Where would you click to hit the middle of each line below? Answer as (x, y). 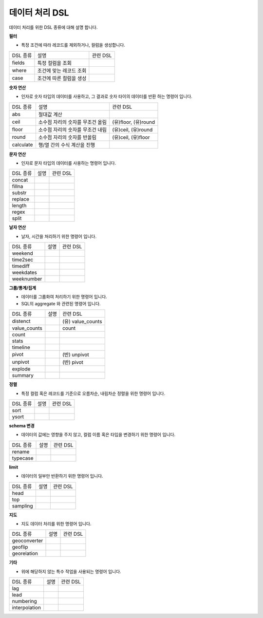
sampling (22, 506)
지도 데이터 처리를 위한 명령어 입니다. (56, 524)
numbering (25, 601)
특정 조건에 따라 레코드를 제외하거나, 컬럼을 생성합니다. (73, 45)
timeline (21, 347)
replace (20, 199)
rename (21, 451)
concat (20, 180)
